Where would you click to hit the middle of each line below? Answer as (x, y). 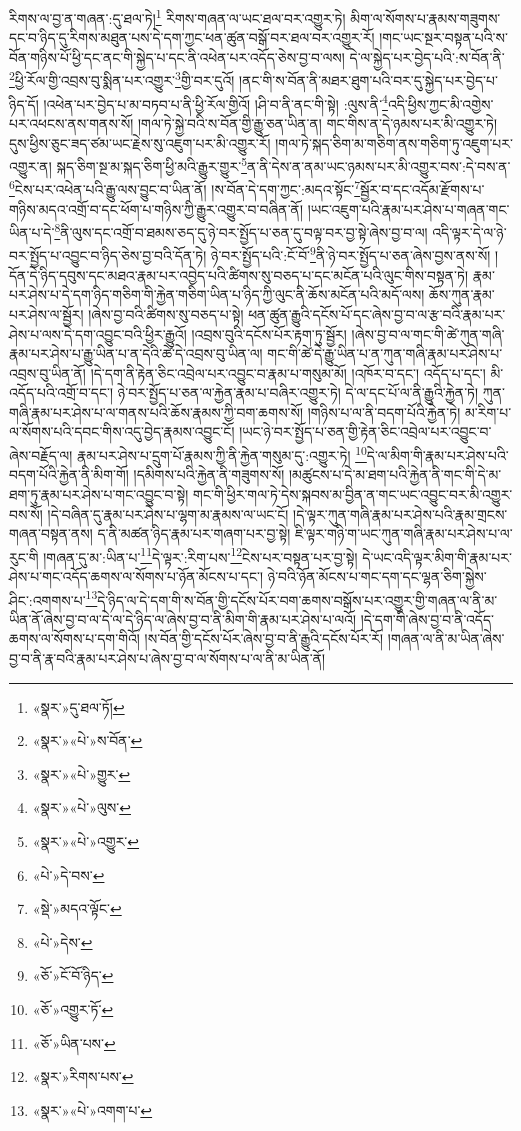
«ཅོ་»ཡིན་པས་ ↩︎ (74, 1042)
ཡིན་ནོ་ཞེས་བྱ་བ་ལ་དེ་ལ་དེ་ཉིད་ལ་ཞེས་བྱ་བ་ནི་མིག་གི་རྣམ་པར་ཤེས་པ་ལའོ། (183, 618)
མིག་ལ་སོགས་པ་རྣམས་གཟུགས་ (425, 17)
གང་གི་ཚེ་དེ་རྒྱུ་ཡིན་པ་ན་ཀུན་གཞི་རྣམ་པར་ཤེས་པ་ (385, 353)
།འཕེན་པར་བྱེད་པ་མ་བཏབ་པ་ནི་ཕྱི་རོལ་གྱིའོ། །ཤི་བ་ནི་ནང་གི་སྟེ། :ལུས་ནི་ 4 (215, 102)
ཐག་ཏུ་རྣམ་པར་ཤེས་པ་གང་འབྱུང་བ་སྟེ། (99, 493)
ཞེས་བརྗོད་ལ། (41, 454)
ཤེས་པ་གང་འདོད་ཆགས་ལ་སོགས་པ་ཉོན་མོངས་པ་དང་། (136, 575)
